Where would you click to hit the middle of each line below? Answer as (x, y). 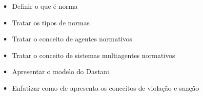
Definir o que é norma (45, 6)
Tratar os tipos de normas (51, 22)
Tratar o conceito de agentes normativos (72, 39)
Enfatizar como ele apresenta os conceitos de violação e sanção (105, 87)
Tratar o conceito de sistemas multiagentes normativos (93, 55)
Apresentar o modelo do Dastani (61, 71)
